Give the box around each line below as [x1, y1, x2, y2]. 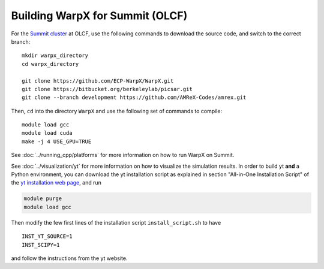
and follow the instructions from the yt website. [11, 255, 128, 262]
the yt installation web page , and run [11, 179, 101, 186]
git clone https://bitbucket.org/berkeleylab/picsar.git [22, 86, 193, 92]
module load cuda [22, 129, 73, 137]
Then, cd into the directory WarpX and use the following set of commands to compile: [11, 107, 222, 114]
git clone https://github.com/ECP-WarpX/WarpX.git [22, 77, 174, 84]
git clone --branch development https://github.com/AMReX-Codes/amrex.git [22, 94, 247, 101]
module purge [23, 195, 62, 202]
